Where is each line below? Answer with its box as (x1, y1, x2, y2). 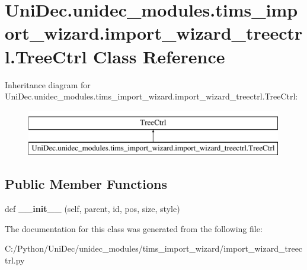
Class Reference (93, 44, 225, 68)
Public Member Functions (5, 175, 167, 193)
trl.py (5, 253, 25, 266)
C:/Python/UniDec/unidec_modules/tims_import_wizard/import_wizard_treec (5, 242, 303, 255)
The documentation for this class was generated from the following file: (5, 222, 263, 234)
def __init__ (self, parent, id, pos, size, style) (5, 202, 180, 215)
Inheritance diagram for (5, 78, 91, 91)
